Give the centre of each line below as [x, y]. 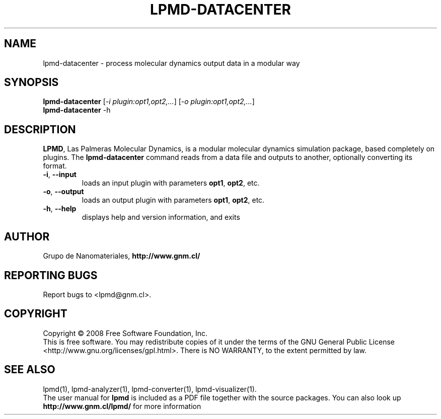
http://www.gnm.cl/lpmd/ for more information [122, 406]
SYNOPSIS [31, 82]
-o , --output [63, 192]
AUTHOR [27, 236]
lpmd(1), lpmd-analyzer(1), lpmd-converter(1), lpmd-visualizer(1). [150, 389]
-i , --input [60, 175]
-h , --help [60, 209]
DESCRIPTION [40, 129]
